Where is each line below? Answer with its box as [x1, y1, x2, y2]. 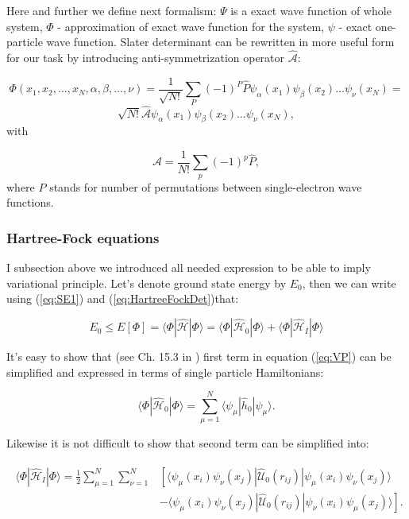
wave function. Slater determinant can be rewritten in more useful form [46, 33, 395, 50]
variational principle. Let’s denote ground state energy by [6, 274, 287, 291]
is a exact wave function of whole [230, 2, 392, 18]
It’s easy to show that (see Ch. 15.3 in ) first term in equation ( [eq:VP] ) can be [6, 348, 392, 365]
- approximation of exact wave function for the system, [57, 17, 325, 34]
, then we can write [302, 274, 396, 291]
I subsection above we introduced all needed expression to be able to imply [6, 259, 371, 276]
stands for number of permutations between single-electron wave [49, 178, 362, 195]
